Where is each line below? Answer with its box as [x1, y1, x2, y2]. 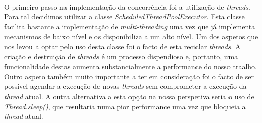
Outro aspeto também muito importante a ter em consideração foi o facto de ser [4, 71, 254, 81]
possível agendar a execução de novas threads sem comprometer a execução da [4, 81, 247, 91]
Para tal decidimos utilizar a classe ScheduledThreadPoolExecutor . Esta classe [4, 11, 245, 22]
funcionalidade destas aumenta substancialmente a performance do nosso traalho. [4, 61, 257, 72]
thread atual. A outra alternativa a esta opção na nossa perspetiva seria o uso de [4, 90, 254, 101]
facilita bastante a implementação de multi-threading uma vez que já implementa [4, 21, 255, 32]
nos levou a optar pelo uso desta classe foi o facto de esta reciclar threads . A [4, 41, 241, 51]
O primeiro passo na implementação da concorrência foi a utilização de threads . [4, 1, 250, 12]
